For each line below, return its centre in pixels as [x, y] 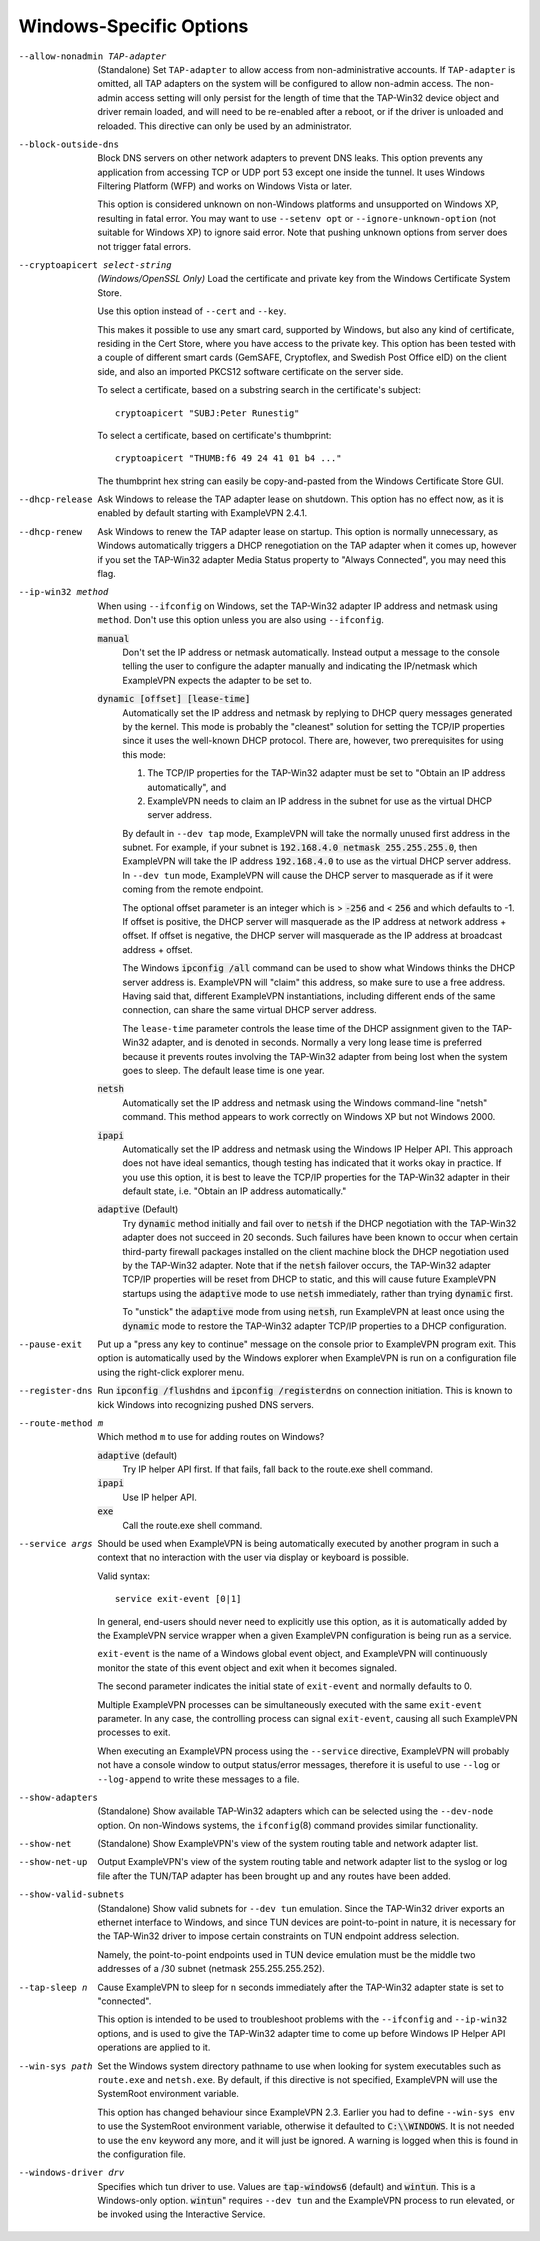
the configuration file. [141, 2154]
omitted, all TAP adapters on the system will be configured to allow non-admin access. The [284, 84]
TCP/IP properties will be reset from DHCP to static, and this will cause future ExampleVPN [309, 1279]
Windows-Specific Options [133, 26]
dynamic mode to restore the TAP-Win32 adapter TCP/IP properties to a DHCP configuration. [314, 1326]
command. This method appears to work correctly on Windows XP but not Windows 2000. [309, 1117]
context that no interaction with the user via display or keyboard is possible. [253, 1557]
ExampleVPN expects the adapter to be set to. [217, 680]
